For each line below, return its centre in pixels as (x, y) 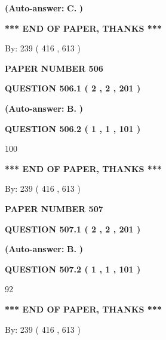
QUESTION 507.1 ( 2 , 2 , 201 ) (73, 229)
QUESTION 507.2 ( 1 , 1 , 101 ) (73, 269)
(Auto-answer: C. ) (44, 8)
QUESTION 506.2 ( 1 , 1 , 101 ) (73, 128)
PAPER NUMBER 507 (54, 208)
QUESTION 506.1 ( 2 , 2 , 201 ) (73, 88)
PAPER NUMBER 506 (54, 68)
